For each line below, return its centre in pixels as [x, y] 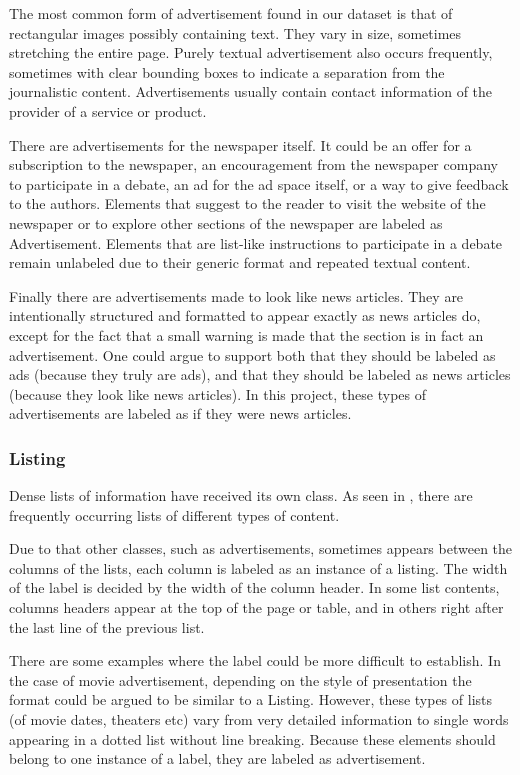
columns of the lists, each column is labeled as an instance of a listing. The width [258, 567]
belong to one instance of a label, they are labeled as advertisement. [217, 758]
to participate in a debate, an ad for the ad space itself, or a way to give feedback [259, 183]
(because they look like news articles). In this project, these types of [218, 393]
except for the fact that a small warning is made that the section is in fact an [246, 334]
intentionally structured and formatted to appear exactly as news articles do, [245, 315]
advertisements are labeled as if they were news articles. [180, 413]
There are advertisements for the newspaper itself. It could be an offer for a [240, 144]
